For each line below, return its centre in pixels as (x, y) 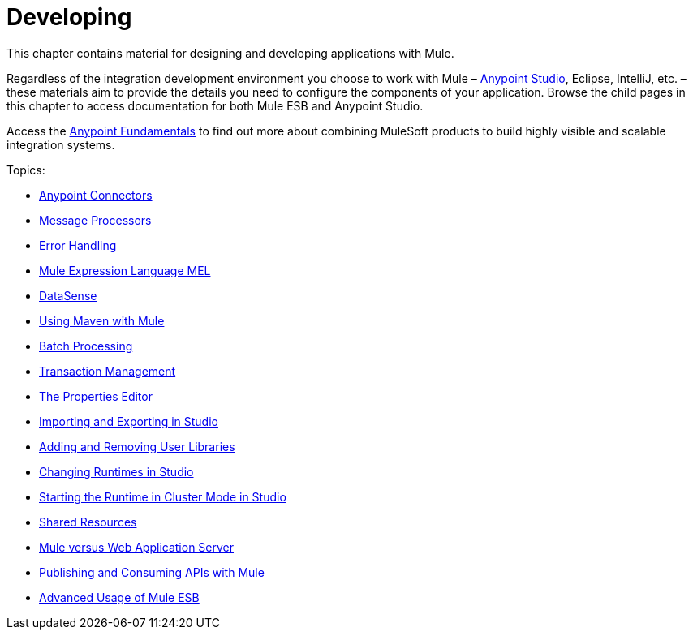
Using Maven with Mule (102, 320)
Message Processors (95, 220)
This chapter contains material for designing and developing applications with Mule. (230, 53)
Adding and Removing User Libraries (137, 446)
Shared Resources (88, 522)
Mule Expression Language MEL (125, 270)
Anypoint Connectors (96, 195)
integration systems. (61, 144)
